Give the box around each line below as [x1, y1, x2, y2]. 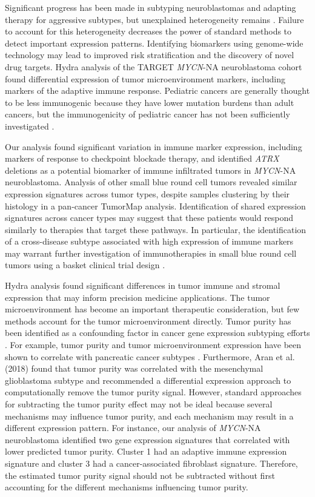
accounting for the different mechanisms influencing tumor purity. [5, 481, 248, 493]
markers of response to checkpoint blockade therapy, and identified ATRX [5, 152, 279, 165]
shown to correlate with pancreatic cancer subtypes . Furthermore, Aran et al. [5, 350, 295, 363]
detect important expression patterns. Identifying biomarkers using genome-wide [5, 36, 303, 49]
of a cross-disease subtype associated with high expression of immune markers [5, 235, 294, 248]
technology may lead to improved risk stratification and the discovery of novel [5, 48, 294, 61]
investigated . [5, 119, 55, 132]
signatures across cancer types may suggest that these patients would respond [5, 211, 294, 224]
